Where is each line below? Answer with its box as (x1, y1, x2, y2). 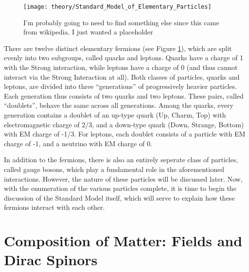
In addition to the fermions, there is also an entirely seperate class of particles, (4, 154, 238, 165)
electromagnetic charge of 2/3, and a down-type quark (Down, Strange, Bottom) (4, 119, 244, 129)
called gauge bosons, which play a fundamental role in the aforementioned (4, 164, 224, 174)
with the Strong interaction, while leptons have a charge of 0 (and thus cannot (4, 62, 238, 72)
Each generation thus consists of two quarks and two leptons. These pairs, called (4, 90, 244, 101)
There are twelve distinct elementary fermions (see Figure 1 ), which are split (4, 43, 232, 53)
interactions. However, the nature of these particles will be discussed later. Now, (4, 173, 243, 184)
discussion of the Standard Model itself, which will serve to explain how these (4, 192, 235, 203)
